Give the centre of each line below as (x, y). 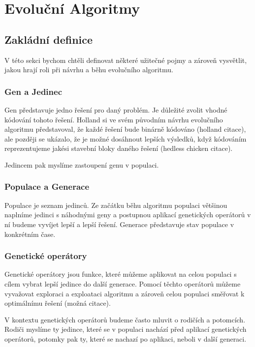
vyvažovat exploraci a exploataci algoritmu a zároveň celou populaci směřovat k (125, 293)
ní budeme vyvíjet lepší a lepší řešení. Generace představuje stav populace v (119, 224)
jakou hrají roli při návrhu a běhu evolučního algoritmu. (89, 70)
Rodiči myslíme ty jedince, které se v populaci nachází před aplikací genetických (126, 329)
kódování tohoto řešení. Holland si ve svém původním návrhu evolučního (114, 119)
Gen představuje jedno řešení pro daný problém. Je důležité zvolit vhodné (116, 109)
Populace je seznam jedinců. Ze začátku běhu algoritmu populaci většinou (116, 205)
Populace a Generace (47, 187)
